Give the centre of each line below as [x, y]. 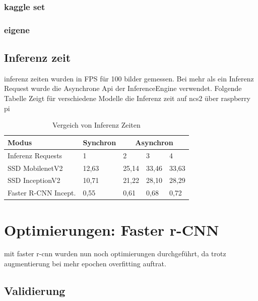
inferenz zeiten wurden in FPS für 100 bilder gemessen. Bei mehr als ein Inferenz [129, 78]
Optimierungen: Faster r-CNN [112, 229]
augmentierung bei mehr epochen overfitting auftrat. [85, 264]
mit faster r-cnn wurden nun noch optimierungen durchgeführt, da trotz [115, 254]
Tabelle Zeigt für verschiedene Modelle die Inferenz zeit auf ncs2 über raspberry [127, 98]
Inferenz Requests [35, 155]
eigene [17, 29]
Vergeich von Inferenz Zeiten [96, 125]
